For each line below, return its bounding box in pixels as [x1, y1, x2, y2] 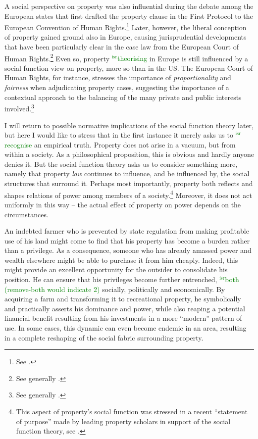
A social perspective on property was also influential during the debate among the [4, 1, 254, 11]
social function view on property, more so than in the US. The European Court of [4, 62, 253, 73]
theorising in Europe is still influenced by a [117, 53, 248, 63]
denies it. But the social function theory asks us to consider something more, [4, 158, 238, 169]
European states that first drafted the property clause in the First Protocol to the [4, 10, 253, 21]
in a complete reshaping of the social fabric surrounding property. [4, 332, 204, 342]
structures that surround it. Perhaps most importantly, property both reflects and [4, 178, 253, 189]
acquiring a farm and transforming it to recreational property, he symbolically [4, 293, 241, 304]
